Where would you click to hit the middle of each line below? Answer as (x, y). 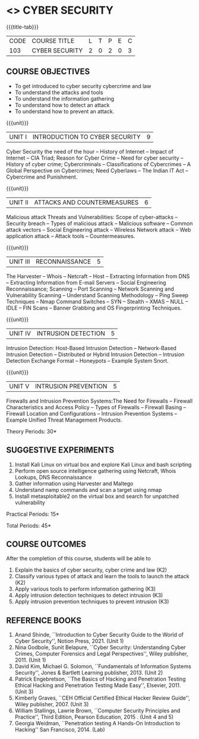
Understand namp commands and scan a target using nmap (88, 489)
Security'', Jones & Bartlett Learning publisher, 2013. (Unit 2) (89, 673)
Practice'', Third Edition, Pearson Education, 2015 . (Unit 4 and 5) (94, 717)
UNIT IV (20, 333)
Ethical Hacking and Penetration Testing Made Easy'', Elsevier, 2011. (98, 685)
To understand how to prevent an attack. (64, 111)
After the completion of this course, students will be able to (79, 559)
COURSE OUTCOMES (46, 544)
